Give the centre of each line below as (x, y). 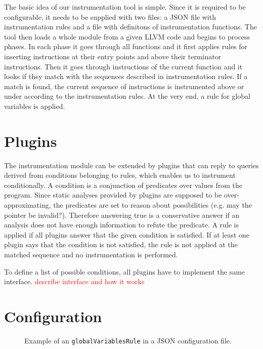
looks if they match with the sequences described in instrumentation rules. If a (126, 76)
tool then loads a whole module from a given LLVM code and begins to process (127, 36)
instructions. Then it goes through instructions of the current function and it (123, 66)
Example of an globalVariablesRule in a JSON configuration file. (128, 340)
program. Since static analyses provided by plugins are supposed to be (113, 195)
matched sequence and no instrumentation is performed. (91, 254)
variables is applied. (35, 106)
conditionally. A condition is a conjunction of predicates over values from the (123, 185)
